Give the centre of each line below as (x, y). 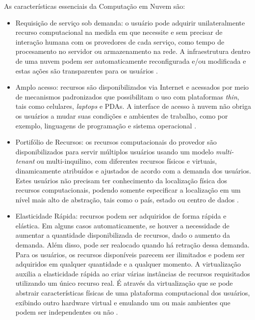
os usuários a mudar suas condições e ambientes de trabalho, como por (122, 115)
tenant (25, 161)
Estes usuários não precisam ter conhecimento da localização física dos (121, 180)
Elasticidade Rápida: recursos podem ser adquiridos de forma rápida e (121, 216)
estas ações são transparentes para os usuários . (87, 70)
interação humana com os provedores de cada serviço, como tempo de (120, 41)
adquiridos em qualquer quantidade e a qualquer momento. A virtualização (128, 264)
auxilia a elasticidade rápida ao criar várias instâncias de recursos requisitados (133, 273)
